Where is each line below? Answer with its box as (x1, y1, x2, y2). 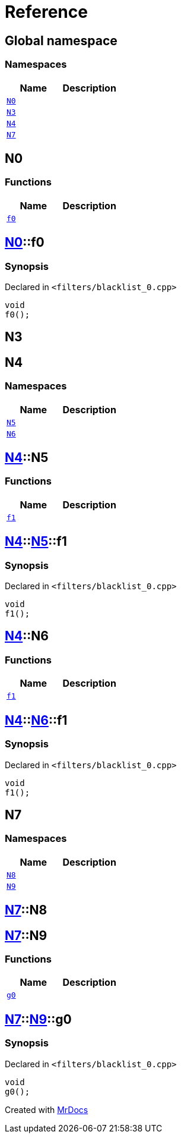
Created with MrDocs (5, 1104, 88, 1115)
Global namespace (5, 33, 118, 48)
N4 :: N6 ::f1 (5, 712, 68, 728)
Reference (5, 2, 88, 22)
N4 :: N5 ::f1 (5, 534, 67, 549)
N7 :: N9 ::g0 (5, 1011, 72, 1027)
